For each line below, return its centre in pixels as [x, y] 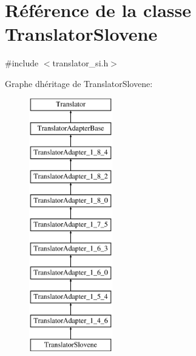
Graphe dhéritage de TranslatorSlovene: [79, 83]
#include [22, 63]
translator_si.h [80, 63]
